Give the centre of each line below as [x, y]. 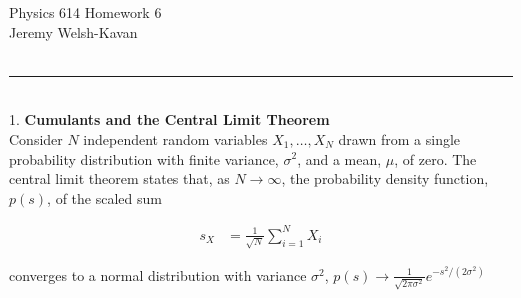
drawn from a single [399, 138]
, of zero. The [435, 158]
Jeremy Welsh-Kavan [73, 31]
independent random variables [175, 138]
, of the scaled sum [104, 197]
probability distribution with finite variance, [144, 158]
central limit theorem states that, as [119, 178]
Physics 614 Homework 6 [85, 12]
